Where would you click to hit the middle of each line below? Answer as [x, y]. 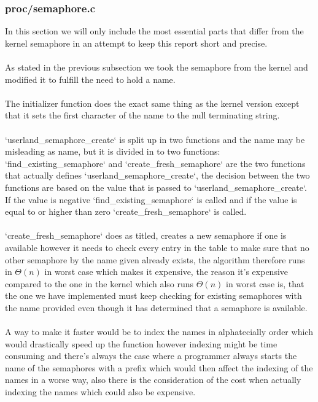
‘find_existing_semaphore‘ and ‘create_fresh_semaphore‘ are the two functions [155, 163]
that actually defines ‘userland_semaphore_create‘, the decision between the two [157, 175]
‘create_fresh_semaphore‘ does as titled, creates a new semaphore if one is [146, 235]
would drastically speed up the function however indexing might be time [141, 343]
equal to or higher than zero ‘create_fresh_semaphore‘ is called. [126, 211]
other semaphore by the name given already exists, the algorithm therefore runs [155, 259]
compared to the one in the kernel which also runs [99, 283]
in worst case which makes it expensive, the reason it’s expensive [166, 272]
